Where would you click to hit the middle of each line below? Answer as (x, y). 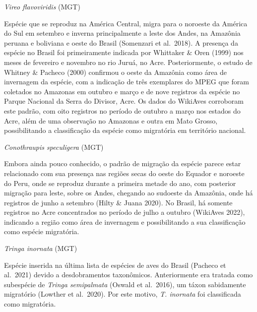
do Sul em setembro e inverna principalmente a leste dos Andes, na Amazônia (122, 33)
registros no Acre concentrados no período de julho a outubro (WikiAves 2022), (125, 212)
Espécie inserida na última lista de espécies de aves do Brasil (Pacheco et (115, 265)
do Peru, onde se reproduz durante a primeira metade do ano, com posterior (120, 183)
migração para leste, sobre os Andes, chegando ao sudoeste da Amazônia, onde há (128, 193)
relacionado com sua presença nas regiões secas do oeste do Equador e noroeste (124, 173)
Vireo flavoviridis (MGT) (42, 6)
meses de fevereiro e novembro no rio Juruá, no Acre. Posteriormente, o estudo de (128, 62)
